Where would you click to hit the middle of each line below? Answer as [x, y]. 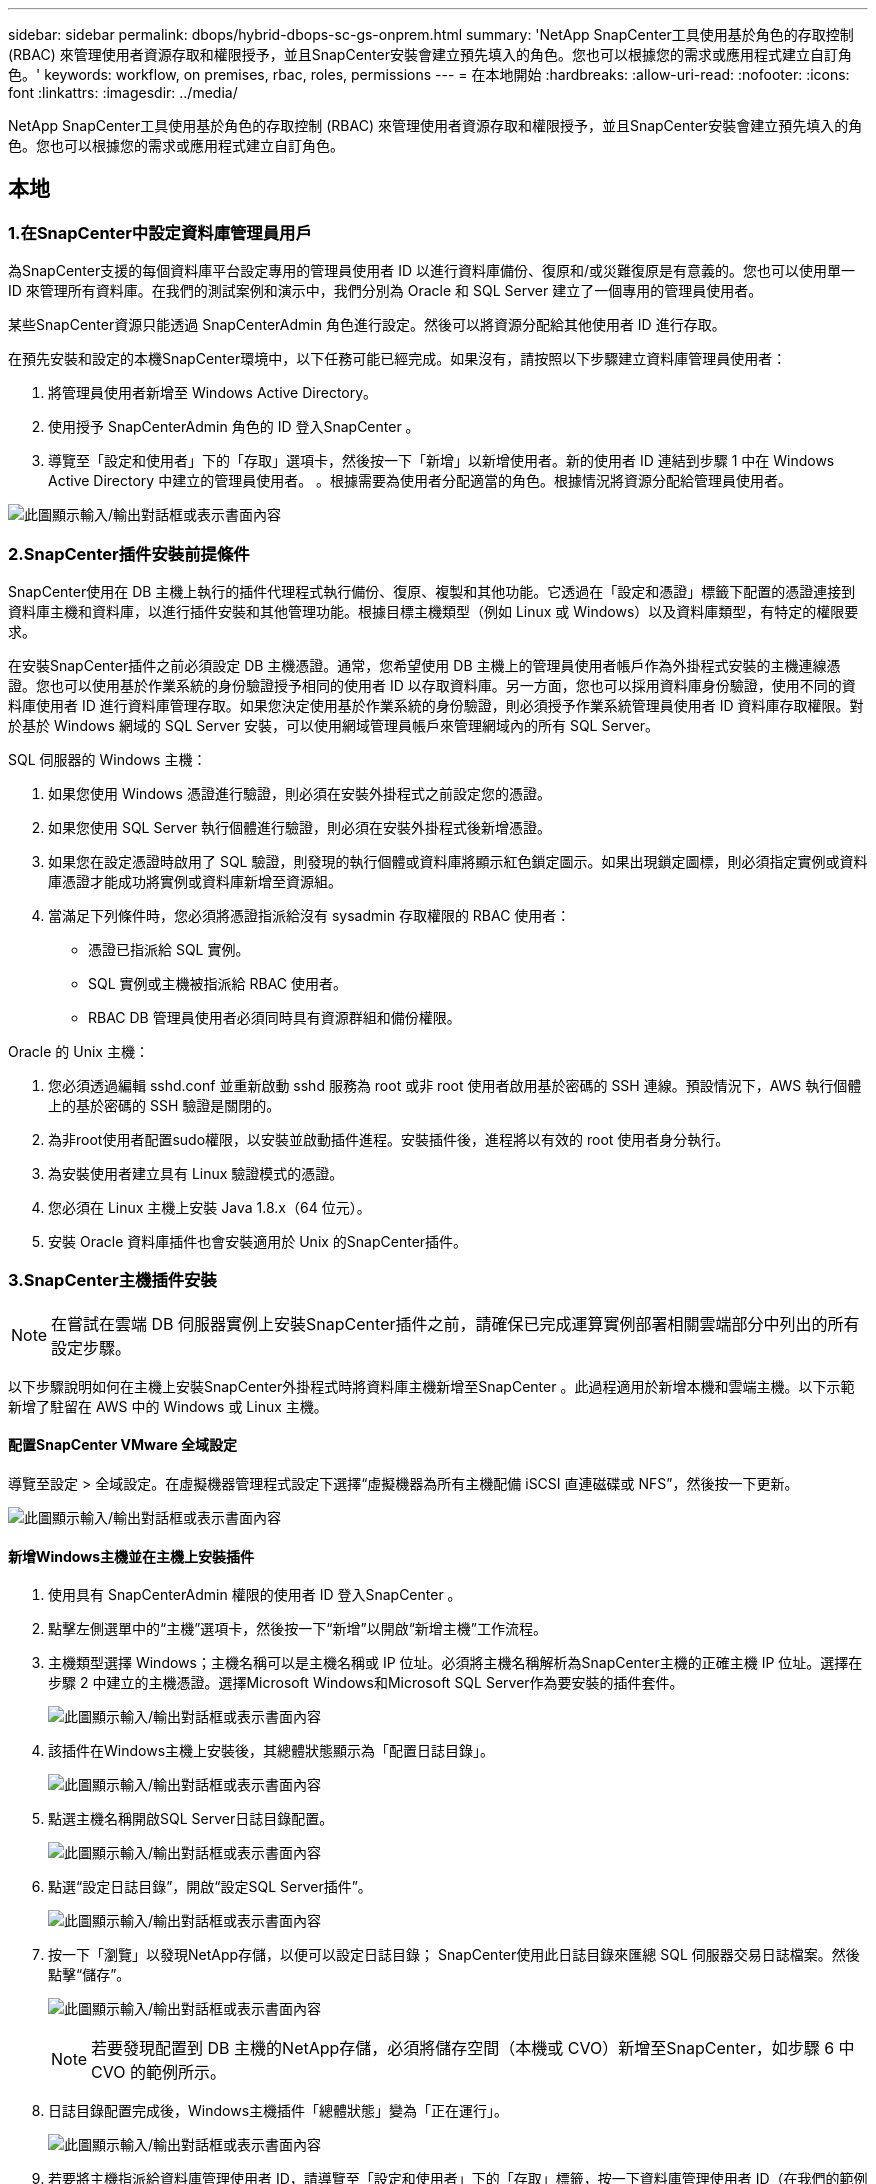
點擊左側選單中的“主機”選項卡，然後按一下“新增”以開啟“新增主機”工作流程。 [297, 1629]
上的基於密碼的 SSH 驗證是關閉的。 [164, 1105]
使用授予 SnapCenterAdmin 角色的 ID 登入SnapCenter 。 [234, 427]
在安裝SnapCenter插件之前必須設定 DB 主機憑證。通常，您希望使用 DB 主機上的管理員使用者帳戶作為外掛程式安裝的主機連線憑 [424, 665]
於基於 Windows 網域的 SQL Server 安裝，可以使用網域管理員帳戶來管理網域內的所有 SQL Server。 [334, 725]
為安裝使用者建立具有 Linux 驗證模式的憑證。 [196, 1173]
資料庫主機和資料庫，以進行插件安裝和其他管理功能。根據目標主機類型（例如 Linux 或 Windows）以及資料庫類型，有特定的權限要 [433, 611]
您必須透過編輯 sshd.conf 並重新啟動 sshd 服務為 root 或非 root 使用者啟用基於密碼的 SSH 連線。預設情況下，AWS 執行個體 [455, 1085]
